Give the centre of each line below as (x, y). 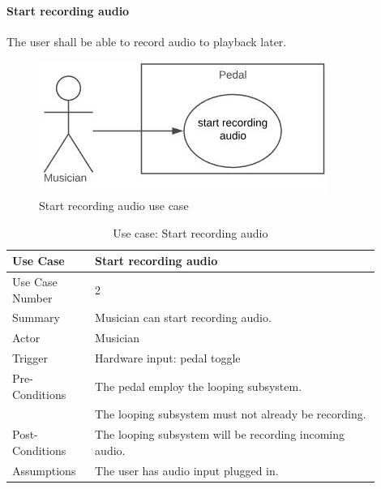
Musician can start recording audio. (183, 317)
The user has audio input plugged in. (187, 470)
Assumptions (44, 470)
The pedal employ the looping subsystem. (199, 386)
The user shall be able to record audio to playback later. (147, 41)
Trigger (30, 358)
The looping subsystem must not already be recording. (231, 414)
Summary (36, 317)
